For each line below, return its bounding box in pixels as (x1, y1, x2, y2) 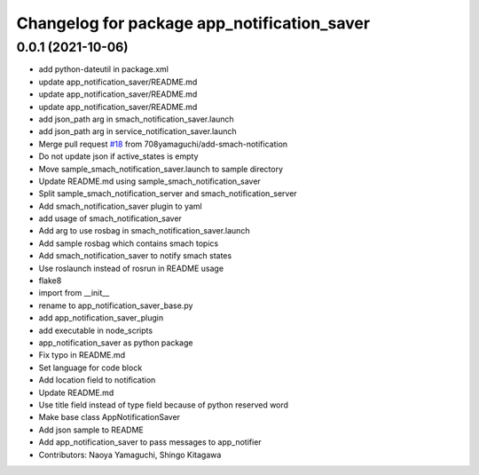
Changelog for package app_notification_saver (16, 13, 371, 33)
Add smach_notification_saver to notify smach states (38, 250, 232, 261)
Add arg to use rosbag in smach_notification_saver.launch (38, 226, 250, 236)
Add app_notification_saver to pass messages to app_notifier (38, 437, 262, 447)
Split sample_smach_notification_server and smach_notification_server (38, 188, 297, 199)
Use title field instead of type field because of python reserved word (38, 400, 288, 410)
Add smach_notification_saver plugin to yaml (38, 201, 203, 211)
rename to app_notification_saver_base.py (38, 300, 193, 311)
